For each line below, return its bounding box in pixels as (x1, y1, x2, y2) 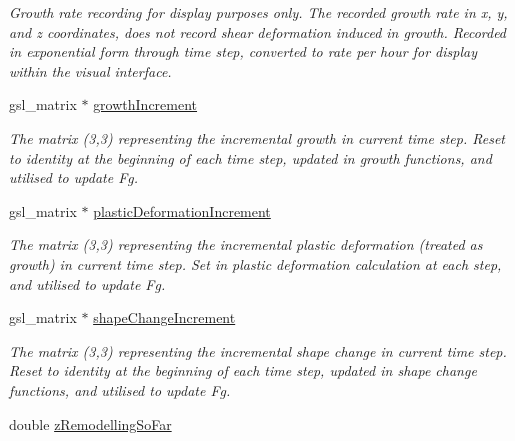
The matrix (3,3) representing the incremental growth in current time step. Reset (9, 127, 506, 148)
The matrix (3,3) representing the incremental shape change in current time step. (9, 340, 507, 361)
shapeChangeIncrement (93, 307, 236, 328)
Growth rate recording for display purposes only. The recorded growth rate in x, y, (9, 2, 508, 22)
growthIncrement (93, 94, 198, 115)
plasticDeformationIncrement (93, 200, 271, 221)
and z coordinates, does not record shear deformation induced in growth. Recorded (9, 21, 507, 42)
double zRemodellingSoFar (9, 413, 172, 434)
